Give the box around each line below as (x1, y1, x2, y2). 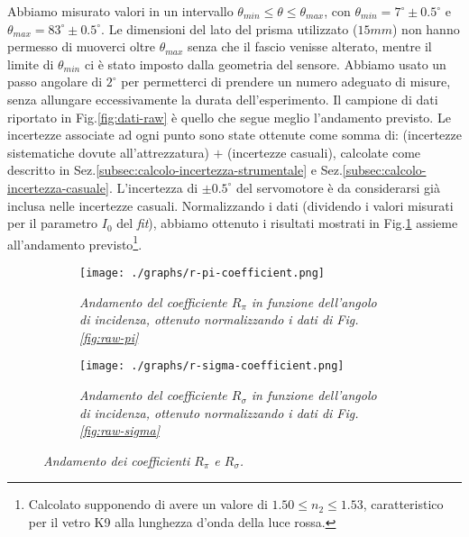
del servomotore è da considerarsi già (236, 177, 440, 196)
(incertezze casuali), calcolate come (227, 142, 421, 161)
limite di (7, 54, 54, 73)
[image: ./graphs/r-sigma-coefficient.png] (79, 360, 345, 373)
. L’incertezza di (108, 177, 198, 196)
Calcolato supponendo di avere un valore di (28, 495, 268, 514)
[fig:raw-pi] (79, 327, 139, 346)
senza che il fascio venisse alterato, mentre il (188, 37, 432, 56)
